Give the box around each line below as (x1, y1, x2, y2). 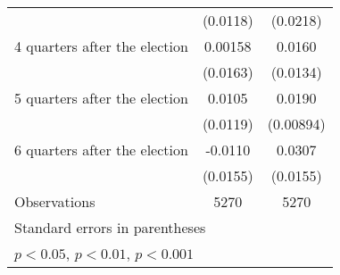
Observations (14, 191, 95, 212)
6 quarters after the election (14, 139, 188, 160)
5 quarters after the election (14, 87, 188, 108)
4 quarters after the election (14, 36, 188, 56)
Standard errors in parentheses (14, 217, 206, 237)
